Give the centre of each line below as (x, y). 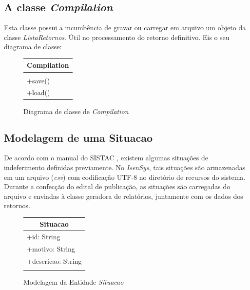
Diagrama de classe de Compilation (76, 111)
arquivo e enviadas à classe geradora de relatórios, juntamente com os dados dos (124, 196)
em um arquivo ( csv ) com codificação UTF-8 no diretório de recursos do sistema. (125, 177)
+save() (38, 80)
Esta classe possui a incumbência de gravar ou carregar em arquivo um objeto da (125, 28)
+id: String (44, 237)
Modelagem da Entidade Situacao (74, 282)
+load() (38, 92)
